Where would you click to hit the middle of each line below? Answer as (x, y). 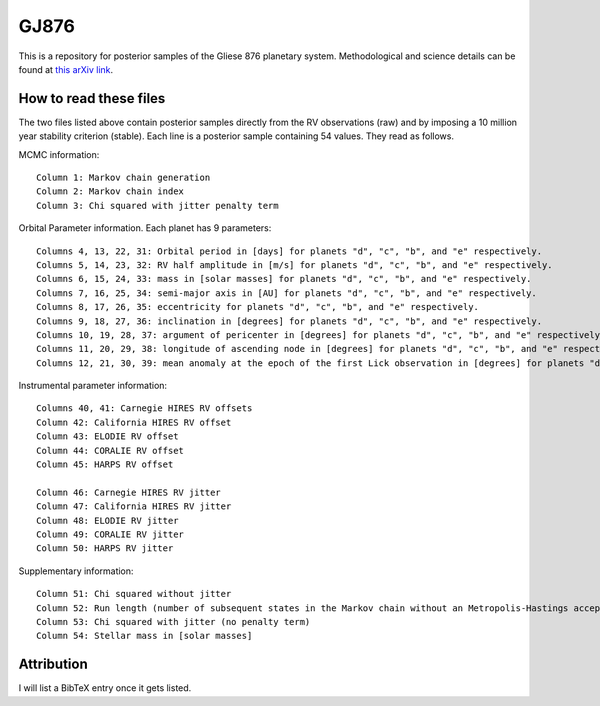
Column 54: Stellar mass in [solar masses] (144, 636)
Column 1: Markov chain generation (123, 178)
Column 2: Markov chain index (110, 191)
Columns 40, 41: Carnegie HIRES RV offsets (144, 408)
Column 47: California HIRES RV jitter (134, 506)
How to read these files (92, 98)
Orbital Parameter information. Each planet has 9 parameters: (145, 228)
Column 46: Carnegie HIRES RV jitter (129, 492)
